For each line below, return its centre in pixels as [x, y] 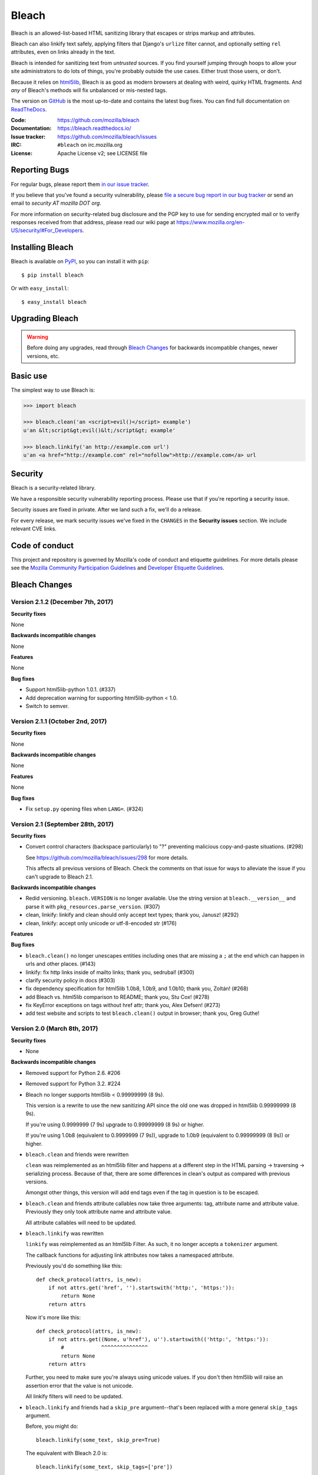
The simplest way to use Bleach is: [53, 390]
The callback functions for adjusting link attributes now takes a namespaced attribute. [130, 1255]
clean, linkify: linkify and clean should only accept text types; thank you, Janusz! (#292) [132, 915]
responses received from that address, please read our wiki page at [93, 222]
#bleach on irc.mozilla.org [90, 145]
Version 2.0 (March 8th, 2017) [54, 1028]
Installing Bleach [42, 248]
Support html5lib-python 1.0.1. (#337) [71, 690]
